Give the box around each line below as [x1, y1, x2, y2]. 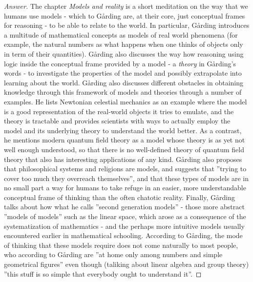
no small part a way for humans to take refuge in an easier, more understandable [4, 182, 246, 193]
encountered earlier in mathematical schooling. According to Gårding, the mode [4, 230, 243, 241]
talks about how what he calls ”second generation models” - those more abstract [4, 201, 245, 212]
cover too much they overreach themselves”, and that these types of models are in [4, 173, 249, 183]
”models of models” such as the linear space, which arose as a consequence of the [4, 211, 246, 222]
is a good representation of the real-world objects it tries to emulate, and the [4, 106, 234, 116]
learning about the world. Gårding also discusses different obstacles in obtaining [4, 77, 244, 87]
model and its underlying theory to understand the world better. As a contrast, [4, 125, 242, 135]
